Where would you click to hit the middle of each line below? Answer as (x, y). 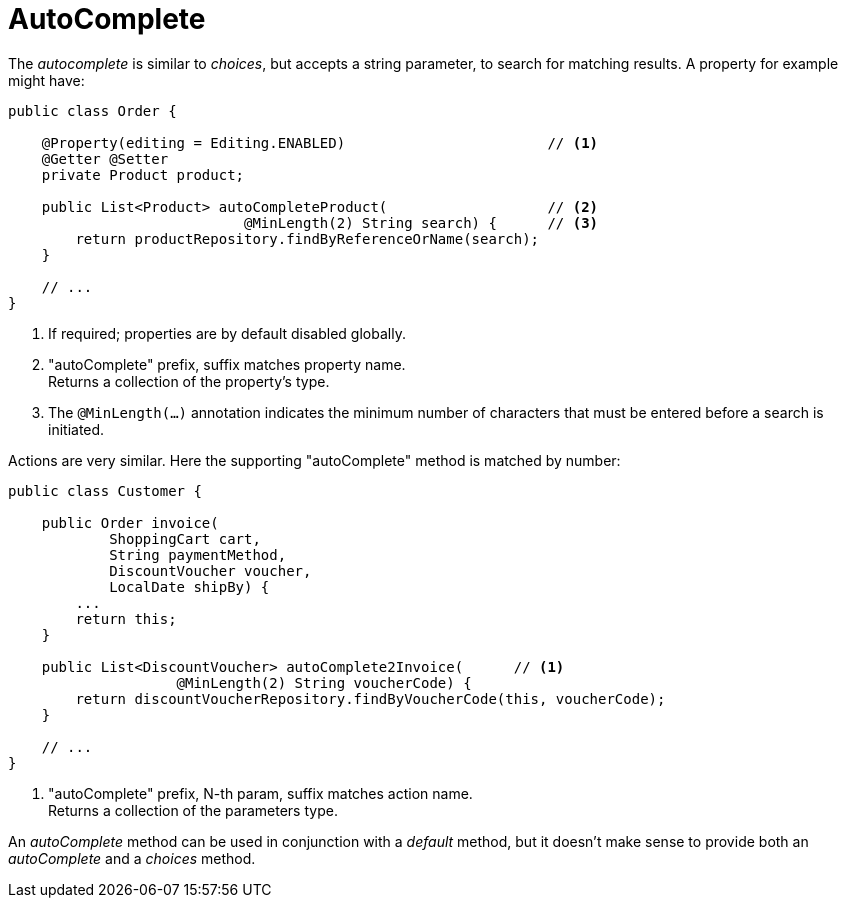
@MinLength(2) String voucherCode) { (324, 682)
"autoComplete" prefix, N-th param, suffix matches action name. (260, 793)
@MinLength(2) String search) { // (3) (421, 222)
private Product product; (143, 174)
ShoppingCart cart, (185, 538)
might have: (46, 80)
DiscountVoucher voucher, (210, 570)
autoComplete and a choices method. (132, 858)
